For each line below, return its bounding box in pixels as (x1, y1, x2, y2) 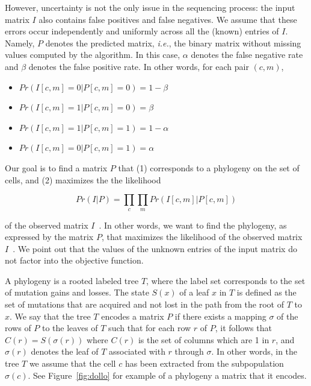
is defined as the (236, 286, 297, 299)
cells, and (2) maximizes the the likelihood (5, 173, 161, 186)
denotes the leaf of (31, 345, 99, 358)
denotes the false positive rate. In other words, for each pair (28, 60, 249, 72)
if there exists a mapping (174, 309, 266, 322)
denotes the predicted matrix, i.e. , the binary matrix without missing (45, 36, 301, 49)
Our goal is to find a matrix (5, 161, 108, 174)
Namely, (5, 36, 35, 49)
